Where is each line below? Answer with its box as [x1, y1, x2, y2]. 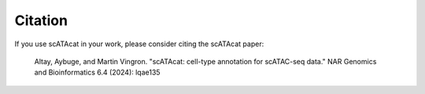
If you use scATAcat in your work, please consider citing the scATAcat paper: [14, 39, 264, 49]
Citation [14, 12, 68, 29]
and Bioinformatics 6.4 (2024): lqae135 [34, 67, 161, 78]
